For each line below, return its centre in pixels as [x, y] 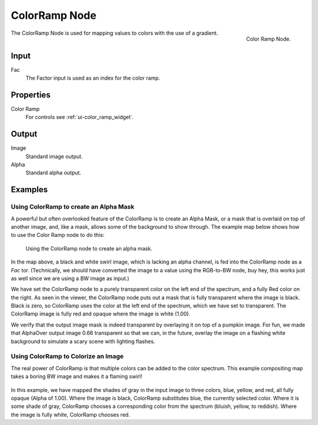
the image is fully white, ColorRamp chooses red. [70, 414]
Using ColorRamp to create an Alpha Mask [73, 207]
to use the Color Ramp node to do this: [58, 235]
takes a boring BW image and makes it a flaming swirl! [77, 377]
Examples [29, 190]
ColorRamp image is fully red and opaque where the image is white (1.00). [101, 314]
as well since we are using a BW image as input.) [70, 278]
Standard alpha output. [54, 173]
